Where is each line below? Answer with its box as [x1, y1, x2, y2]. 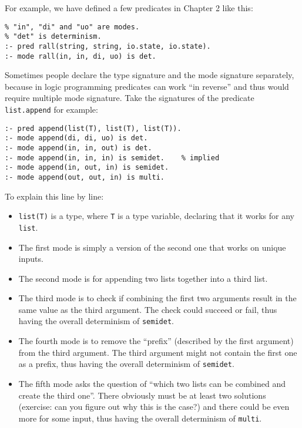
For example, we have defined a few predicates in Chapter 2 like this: [5, 2, 253, 14]
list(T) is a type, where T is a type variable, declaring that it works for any [18, 210, 294, 222]
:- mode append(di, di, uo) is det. [5, 134, 148, 143]
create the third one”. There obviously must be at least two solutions [18, 389, 266, 401]
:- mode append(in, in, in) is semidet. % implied [5, 153, 220, 162]
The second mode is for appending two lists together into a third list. [18, 272, 268, 284]
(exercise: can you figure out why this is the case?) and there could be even [18, 400, 290, 413]
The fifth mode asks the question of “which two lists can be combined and [18, 377, 286, 389]
